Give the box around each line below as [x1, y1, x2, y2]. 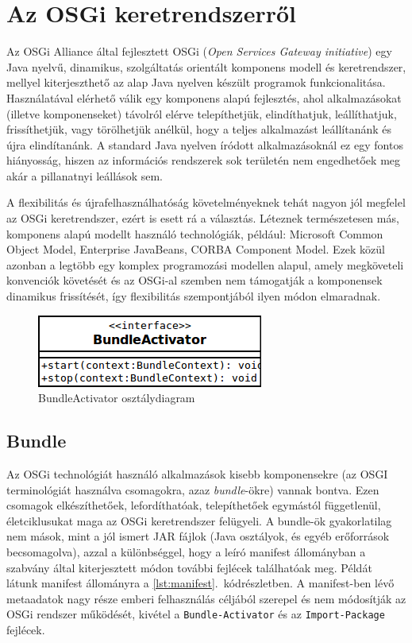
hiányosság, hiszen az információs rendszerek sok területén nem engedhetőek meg [6, 152, 401, 168]
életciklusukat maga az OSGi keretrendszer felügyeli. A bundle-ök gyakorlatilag [6, 512, 392, 529]
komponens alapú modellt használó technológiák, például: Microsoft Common [6, 225, 383, 242]
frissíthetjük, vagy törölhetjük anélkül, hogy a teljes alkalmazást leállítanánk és [6, 121, 392, 138]
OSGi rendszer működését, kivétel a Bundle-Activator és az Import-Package [6, 606, 385, 622]
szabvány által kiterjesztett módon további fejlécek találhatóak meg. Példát [6, 559, 372, 575]
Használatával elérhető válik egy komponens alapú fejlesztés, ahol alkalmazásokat [6, 89, 402, 106]
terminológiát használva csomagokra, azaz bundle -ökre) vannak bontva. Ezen [6, 481, 379, 498]
